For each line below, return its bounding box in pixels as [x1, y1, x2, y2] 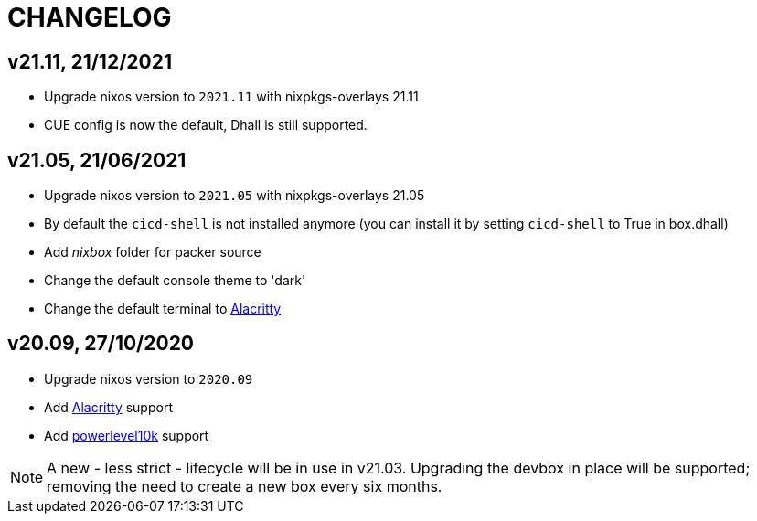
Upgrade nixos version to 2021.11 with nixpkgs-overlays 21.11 [44, 89, 419, 105]
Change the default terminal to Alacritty [44, 301, 282, 317]
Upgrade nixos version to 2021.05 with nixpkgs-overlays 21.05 [44, 187, 425, 204]
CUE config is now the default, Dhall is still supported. [44, 117, 368, 133]
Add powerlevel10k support [44, 427, 209, 443]
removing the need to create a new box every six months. [47, 476, 442, 495]
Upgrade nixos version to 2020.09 [44, 370, 253, 387]
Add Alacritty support [44, 399, 173, 415]
